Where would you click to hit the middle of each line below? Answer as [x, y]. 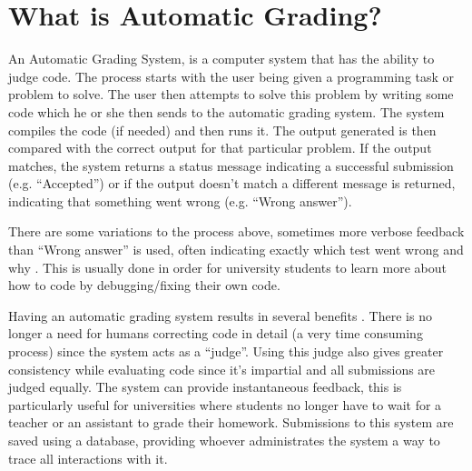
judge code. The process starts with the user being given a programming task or [231, 76]
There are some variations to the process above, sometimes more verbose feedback [236, 231]
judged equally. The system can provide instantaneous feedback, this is [205, 387]
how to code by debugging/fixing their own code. [144, 285]
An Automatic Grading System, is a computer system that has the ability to [221, 59]
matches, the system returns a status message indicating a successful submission [231, 165]
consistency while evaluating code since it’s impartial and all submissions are [222, 369]
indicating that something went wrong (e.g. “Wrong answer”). [180, 200]
